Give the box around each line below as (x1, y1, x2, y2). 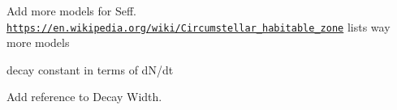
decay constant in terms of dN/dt (6, 61, 174, 78)
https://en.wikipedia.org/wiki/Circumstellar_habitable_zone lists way (6, 18, 391, 35)
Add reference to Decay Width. (6, 88, 162, 105)
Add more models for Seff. (6, 2, 136, 19)
